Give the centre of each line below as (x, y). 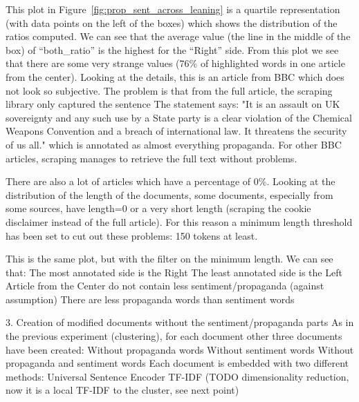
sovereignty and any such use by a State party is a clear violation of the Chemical (179, 117)
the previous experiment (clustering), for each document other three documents (174, 336)
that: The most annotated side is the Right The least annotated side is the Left (174, 272)
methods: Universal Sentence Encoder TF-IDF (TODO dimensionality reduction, (177, 376)
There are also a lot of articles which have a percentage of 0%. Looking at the (171, 181)
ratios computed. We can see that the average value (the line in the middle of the (178, 36)
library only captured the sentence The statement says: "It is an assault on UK (173, 104)
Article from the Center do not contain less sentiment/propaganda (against (165, 286)
